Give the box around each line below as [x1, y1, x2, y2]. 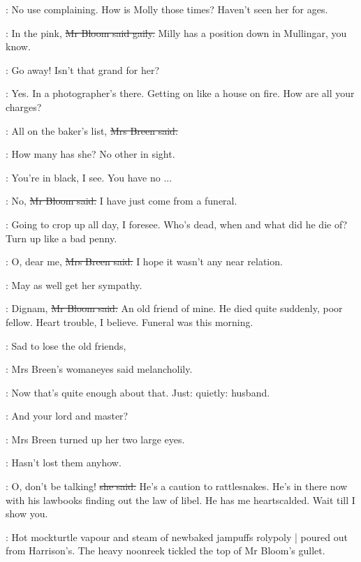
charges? [6, 99, 42, 114]
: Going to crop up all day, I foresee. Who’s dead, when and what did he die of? [6, 216, 348, 231]
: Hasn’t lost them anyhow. [6, 455, 121, 470]
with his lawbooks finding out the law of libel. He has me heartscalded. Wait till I [6, 492, 355, 507]
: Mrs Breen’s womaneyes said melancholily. [6, 362, 193, 376]
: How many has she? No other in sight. [6, 147, 175, 161]
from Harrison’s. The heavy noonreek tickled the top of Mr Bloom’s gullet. [6, 543, 325, 558]
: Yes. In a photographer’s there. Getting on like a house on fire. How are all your [6, 86, 355, 101]
